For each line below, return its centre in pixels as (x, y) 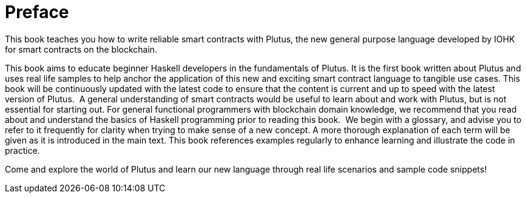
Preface (37, 12)
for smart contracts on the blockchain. (81, 49)
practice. (22, 150)
